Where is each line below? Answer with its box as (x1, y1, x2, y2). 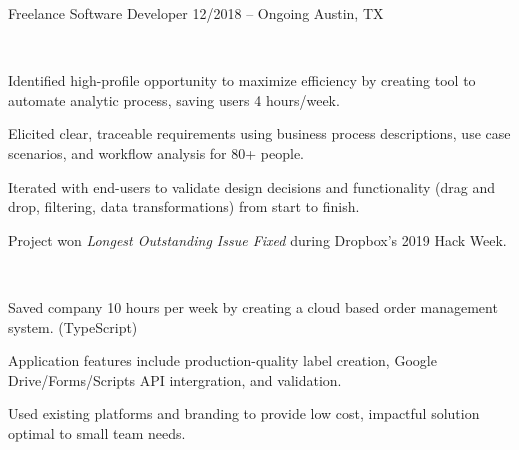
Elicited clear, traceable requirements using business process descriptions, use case (8, 123, 511, 144)
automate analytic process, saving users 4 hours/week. (8, 89, 340, 110)
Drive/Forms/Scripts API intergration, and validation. (8, 369, 342, 390)
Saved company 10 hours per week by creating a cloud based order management (8, 296, 498, 317)
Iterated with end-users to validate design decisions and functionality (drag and (8, 176, 496, 197)
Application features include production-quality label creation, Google (8, 350, 437, 371)
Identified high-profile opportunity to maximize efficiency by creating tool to (8, 70, 476, 91)
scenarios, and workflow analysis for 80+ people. (8, 142, 304, 163)
